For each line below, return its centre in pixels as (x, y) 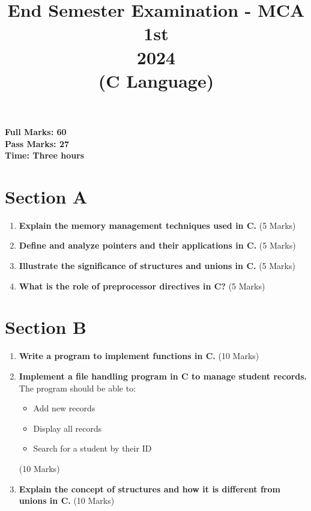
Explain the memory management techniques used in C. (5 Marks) (157, 225)
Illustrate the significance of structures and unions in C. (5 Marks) (157, 266)
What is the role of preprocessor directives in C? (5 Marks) (142, 286)
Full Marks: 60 (36, 131)
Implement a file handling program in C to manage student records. (163, 376)
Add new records (64, 408)
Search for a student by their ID (92, 448)
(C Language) (156, 80)
